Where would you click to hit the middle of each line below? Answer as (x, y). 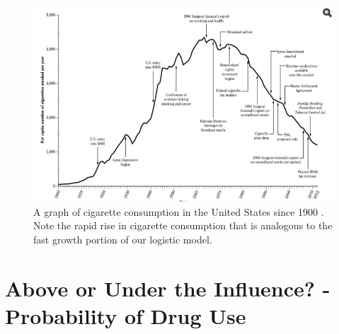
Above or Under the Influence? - (168, 288)
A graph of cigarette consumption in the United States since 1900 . (179, 211)
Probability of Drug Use (126, 315)
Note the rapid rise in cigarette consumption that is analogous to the (183, 225)
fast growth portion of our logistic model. (123, 239)
